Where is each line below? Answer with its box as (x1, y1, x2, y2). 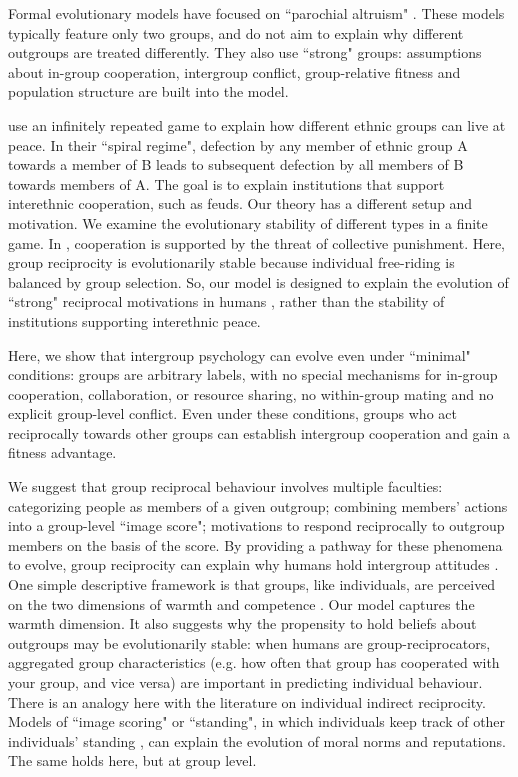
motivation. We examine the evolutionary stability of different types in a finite (8, 212, 488, 233)
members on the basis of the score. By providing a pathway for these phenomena (8, 534, 503, 555)
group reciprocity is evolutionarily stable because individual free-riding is (8, 252, 455, 273)
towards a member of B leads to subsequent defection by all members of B (8, 154, 464, 175)
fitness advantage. (8, 442, 117, 463)
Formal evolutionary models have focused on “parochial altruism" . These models (8, 3, 505, 23)
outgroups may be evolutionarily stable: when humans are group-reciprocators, (8, 632, 491, 653)
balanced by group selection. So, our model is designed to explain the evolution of (8, 271, 509, 292)
